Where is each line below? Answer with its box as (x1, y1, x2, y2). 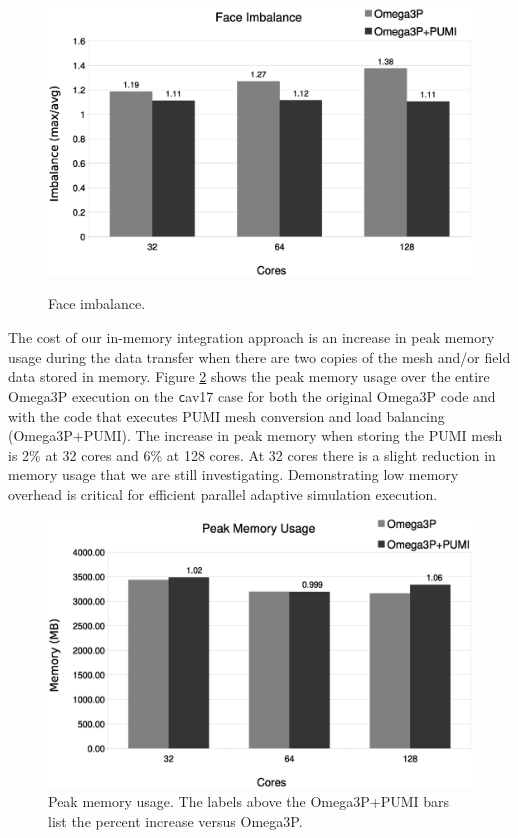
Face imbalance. (48, 293, 146, 314)
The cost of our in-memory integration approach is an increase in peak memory (8, 327, 495, 348)
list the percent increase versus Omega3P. (48, 810, 303, 831)
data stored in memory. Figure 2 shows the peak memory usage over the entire (8, 366, 490, 387)
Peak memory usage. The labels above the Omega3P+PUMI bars (48, 791, 450, 812)
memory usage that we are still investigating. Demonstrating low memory (8, 464, 459, 485)
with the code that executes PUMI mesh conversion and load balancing (8, 405, 445, 426)
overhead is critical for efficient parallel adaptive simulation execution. (8, 483, 438, 504)
